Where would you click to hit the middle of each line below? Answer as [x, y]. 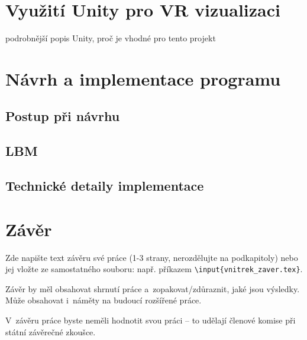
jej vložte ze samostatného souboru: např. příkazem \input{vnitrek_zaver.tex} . [154, 269]
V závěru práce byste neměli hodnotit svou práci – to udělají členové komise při [151, 320]
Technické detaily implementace [105, 186]
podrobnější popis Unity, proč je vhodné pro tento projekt [111, 38]
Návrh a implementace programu [143, 78]
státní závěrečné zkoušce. [51, 331]
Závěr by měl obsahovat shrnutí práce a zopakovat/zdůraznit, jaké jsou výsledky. [153, 288]
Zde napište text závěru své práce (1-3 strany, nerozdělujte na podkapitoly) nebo [152, 257]
